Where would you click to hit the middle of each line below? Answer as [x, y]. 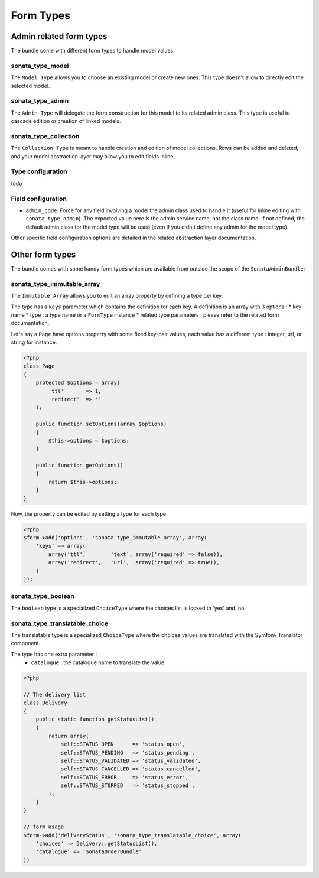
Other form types [43, 254]
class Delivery [45, 703]
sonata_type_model [40, 66]
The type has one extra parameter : [54, 654]
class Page [39, 366]
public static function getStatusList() [95, 720]
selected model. [30, 86]
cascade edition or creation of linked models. [66, 121]
